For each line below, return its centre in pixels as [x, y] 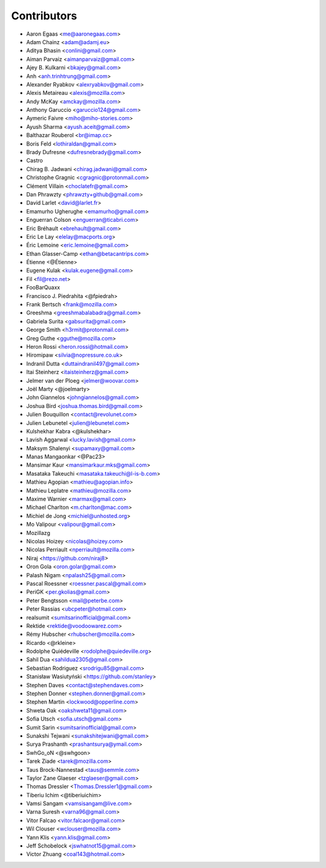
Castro [35, 161]
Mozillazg [38, 533]
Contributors [44, 16]
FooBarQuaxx [43, 288]
